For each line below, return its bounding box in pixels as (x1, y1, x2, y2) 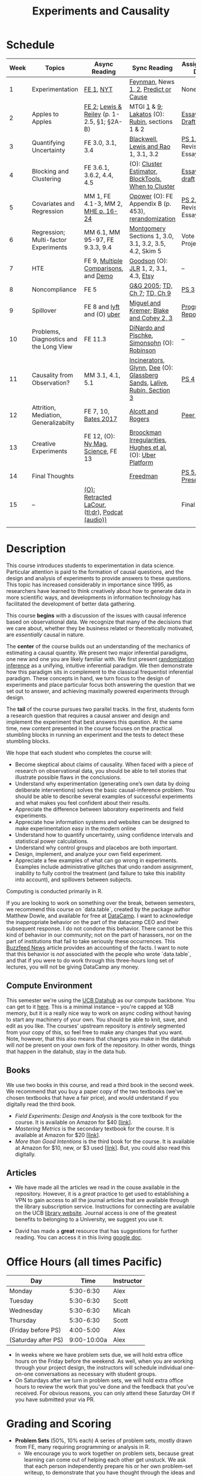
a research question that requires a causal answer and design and (6, 712, 170, 719)
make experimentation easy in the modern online (14, 825, 136, 832)
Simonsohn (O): (129, 338, 174, 347)
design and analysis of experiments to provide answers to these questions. (6, 574, 192, 581)
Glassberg (129, 371, 158, 379)
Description (6, 542, 66, 556)
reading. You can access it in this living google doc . (14, 1234, 143, 1241)
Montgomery (129, 224, 167, 232)
